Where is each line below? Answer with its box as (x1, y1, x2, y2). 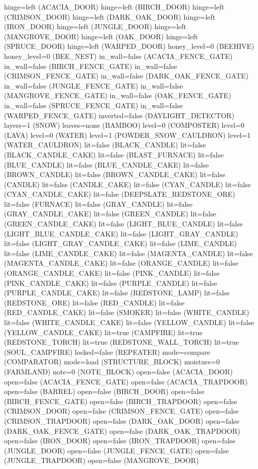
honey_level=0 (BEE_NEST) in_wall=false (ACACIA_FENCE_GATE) (4, 50, 233, 61)
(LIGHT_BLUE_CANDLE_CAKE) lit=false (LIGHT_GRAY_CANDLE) (4, 228, 238, 239)
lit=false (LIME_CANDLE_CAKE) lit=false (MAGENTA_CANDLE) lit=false (4, 248, 253, 258)
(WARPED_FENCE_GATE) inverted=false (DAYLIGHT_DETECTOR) (4, 110, 234, 120)
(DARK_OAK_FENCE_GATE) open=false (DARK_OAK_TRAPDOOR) (4, 425, 240, 436)
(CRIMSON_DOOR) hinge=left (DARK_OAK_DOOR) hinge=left (4, 11, 216, 22)
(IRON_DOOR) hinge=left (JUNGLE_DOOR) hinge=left (4, 21, 186, 32)
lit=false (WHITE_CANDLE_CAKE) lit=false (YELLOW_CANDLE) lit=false (4, 317, 254, 327)
